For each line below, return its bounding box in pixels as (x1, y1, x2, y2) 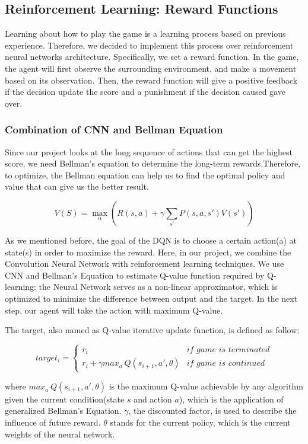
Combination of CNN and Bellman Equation (5, 122, 223, 137)
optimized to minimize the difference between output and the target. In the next (5, 292, 298, 304)
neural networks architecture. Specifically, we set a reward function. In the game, (5, 50, 299, 63)
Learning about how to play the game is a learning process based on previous (5, 27, 286, 40)
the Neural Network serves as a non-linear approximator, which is (39, 280, 278, 293)
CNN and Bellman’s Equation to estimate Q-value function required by (5, 269, 265, 281)
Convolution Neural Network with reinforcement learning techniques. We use (5, 257, 284, 270)
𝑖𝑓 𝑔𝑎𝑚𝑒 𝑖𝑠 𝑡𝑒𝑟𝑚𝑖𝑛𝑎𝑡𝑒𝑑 (186, 345, 270, 354)
